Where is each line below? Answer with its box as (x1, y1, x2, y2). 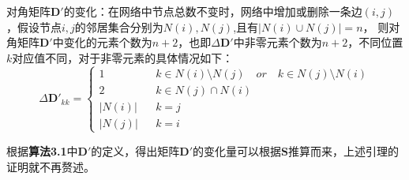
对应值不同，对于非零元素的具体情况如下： (12, 49, 234, 66)
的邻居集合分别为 (74, 18, 163, 35)
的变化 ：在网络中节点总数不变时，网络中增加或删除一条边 (63, 3, 362, 19)
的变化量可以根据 (193, 142, 282, 159)
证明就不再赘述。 (6, 158, 95, 174)
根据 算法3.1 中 (6, 142, 78, 159)
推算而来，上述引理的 (287, 142, 399, 159)
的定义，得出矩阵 (91, 142, 180, 159)
